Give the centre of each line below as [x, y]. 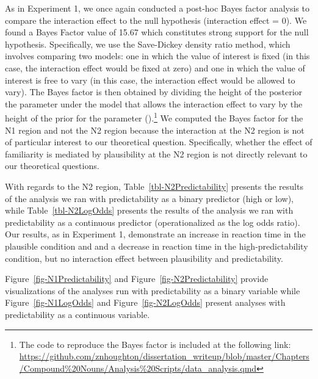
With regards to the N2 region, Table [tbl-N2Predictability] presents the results [154, 186]
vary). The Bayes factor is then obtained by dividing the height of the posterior [154, 92]
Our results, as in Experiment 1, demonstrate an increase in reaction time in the [155, 234]
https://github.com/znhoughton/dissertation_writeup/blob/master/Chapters [164, 356]
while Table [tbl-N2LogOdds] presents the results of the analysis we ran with [149, 210]
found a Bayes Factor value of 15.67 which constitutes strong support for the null [157, 32]
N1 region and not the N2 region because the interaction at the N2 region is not [155, 130]
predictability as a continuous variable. [78, 314]
